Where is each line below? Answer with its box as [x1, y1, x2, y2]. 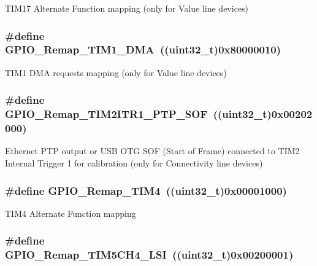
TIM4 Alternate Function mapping [5, 206, 136, 219]
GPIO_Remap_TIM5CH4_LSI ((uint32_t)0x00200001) [5, 247, 294, 262]
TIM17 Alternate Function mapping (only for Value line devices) [5, 2, 249, 14]
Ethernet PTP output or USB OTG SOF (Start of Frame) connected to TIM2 [5, 144, 300, 157]
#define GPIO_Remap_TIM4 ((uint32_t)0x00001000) [5, 182, 287, 198]
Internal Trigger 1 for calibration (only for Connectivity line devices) [5, 156, 263, 169]
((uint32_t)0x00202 [213, 106, 313, 122]
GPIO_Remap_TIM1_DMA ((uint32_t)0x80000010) [5, 42, 281, 57]
